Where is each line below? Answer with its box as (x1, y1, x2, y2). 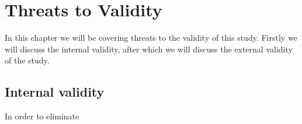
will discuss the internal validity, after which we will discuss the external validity (5, 42, 293, 55)
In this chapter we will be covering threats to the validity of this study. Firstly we (5, 31, 297, 44)
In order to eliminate (5, 110, 79, 122)
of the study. (5, 54, 50, 66)
